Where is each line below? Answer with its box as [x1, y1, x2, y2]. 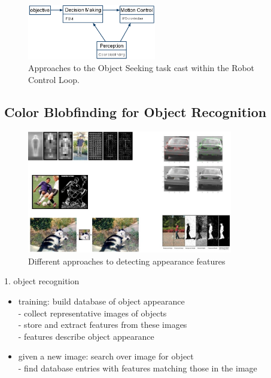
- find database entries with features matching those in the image [18, 362, 257, 374]
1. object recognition [4, 275, 80, 287]
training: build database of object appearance [18, 295, 185, 308]
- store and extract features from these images [18, 318, 187, 331]
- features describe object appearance [18, 330, 154, 342]
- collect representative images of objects [18, 306, 167, 319]
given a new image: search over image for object [18, 350, 194, 362]
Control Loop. [28, 73, 80, 85]
